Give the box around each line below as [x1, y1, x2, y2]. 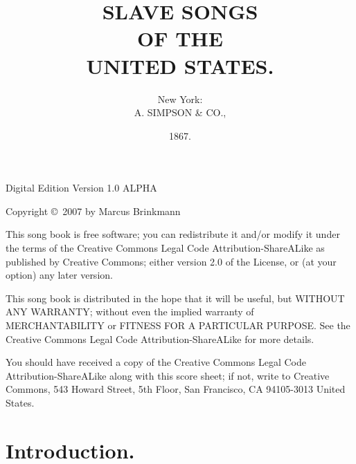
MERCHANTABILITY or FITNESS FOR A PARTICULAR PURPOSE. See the [6, 318, 350, 333]
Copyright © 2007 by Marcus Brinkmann [6, 203, 181, 218]
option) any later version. [6, 268, 113, 282]
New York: [157, 91, 203, 106]
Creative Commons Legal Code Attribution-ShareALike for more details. [6, 331, 314, 346]
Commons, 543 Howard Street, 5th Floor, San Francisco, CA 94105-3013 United [6, 382, 346, 396]
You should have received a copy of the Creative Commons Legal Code [6, 355, 306, 369]
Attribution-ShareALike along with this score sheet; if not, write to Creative [6, 368, 330, 382]
